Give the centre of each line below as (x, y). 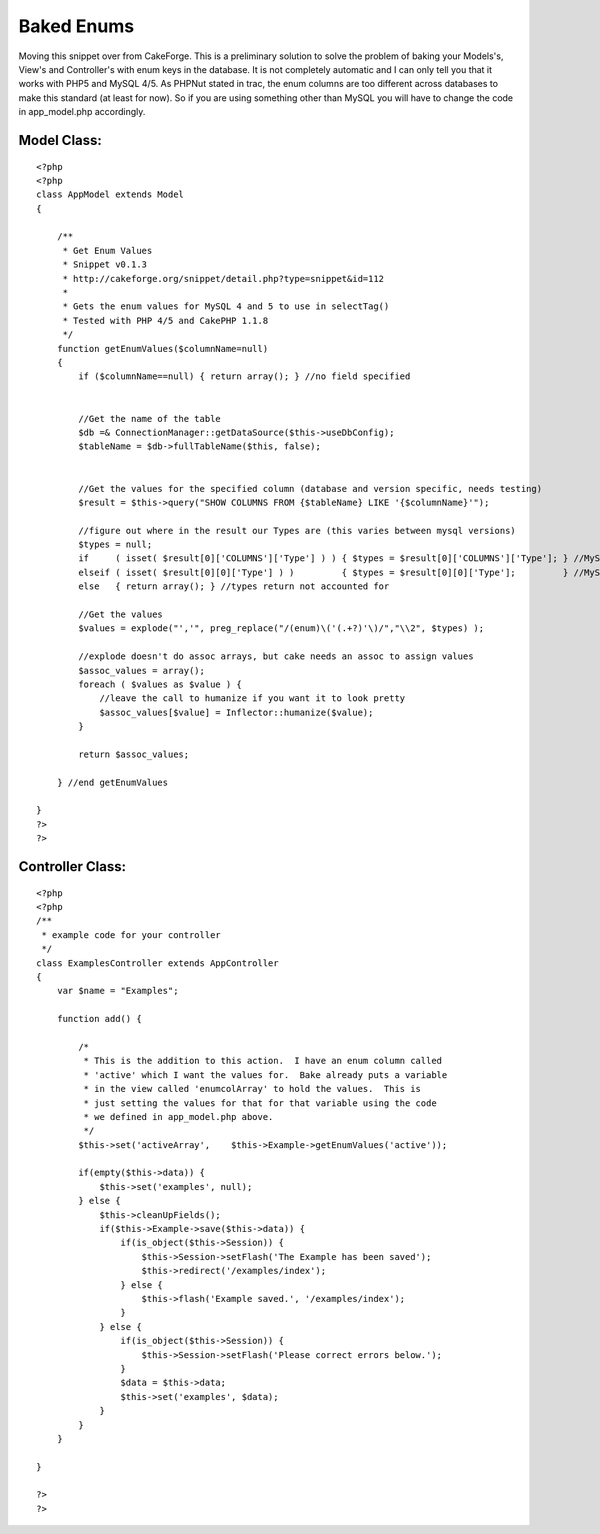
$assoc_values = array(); (141, 670)
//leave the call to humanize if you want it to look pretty (252, 698)
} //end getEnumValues (112, 782)
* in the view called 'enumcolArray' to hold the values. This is (252, 1089)
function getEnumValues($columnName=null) (162, 348)
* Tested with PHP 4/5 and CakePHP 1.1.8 (165, 320)
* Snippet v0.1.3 (105, 264)
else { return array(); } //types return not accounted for (234, 586)
